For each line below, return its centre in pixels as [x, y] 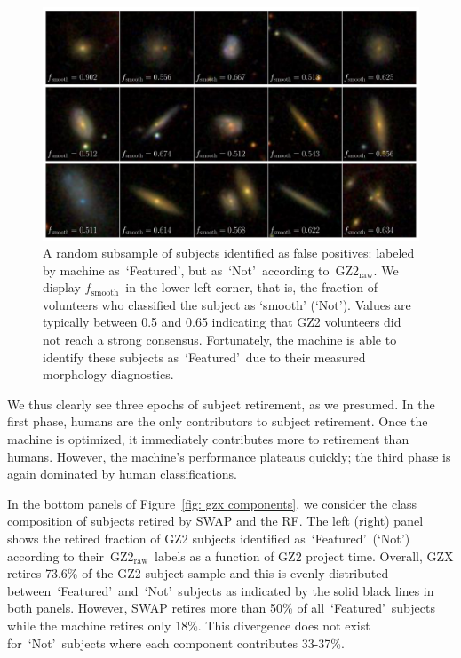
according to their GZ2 [71, 555]
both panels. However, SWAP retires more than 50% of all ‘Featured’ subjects [221, 608]
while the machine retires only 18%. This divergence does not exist [189, 625]
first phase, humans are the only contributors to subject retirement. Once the [218, 421]
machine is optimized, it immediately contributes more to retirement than [208, 439]
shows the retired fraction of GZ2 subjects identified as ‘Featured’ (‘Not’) [209, 539]
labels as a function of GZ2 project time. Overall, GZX [304, 555]
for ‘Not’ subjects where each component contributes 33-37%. [176, 642]
